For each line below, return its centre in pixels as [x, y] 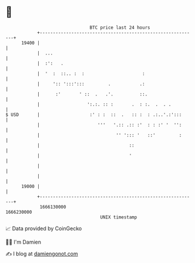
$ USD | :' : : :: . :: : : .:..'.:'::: [94, 115]
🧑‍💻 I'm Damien [23, 242]
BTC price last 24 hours [120, 28]
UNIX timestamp [119, 217]
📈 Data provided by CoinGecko [44, 228]
